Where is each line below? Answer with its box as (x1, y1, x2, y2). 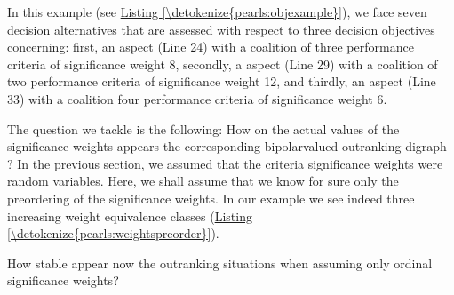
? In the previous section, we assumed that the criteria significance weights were (7, 154, 443, 172)
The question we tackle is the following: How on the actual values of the (7, 119, 400, 138)
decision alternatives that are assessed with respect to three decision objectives (7, 20, 435, 38)
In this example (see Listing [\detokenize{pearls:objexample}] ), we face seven (7, 3, 427, 20)
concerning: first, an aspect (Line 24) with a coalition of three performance (7, 37, 414, 56)
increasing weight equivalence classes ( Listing (7, 206, 252, 225)
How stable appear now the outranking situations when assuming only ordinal (7, 253, 433, 272)
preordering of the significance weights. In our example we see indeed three (7, 188, 415, 207)
